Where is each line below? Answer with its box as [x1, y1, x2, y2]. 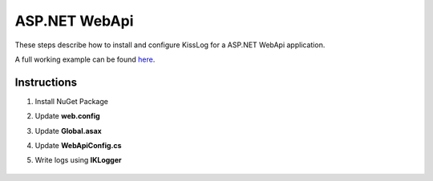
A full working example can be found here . [14, 54, 156, 64]
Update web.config [34, 111, 100, 121]
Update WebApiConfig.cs [34, 141, 122, 151]
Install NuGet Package [34, 96, 108, 106]
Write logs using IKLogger [34, 155, 122, 165]
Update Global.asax [34, 126, 102, 135]
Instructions [14, 75, 78, 89]
